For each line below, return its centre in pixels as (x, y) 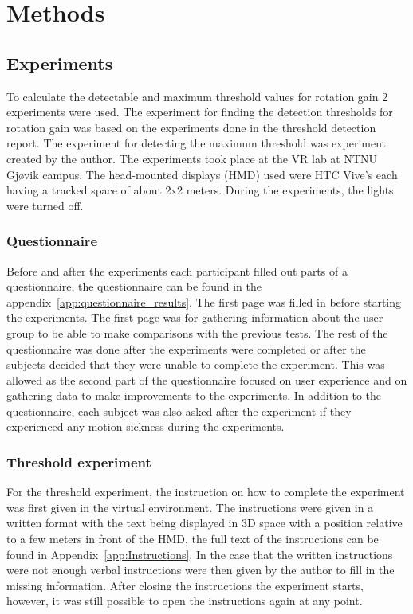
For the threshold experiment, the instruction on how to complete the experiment (206, 492)
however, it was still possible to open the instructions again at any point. (185, 601)
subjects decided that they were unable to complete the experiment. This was (196, 364)
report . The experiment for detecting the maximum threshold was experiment (196, 143)
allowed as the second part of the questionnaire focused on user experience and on (207, 379)
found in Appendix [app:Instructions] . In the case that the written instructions (200, 554)
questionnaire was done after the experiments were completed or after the (186, 348)
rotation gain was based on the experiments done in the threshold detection (191, 127)
